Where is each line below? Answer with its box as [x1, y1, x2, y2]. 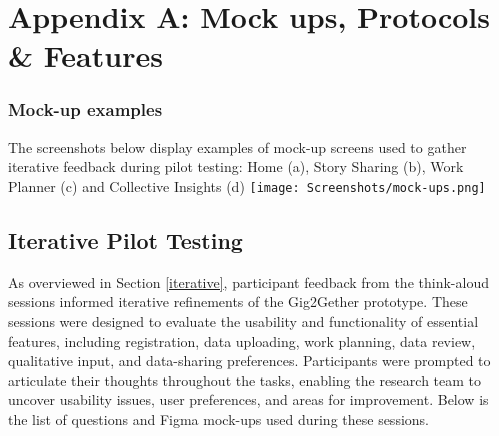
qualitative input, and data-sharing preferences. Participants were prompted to [8, 350, 491, 371]
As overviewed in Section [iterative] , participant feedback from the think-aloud [8, 271, 489, 292]
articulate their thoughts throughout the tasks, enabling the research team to [8, 369, 482, 390]
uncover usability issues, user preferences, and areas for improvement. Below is [8, 389, 489, 410]
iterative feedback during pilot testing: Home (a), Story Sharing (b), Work [8, 156, 464, 177]
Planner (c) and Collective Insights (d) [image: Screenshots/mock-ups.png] [8, 175, 486, 196]
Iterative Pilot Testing [8, 225, 243, 256]
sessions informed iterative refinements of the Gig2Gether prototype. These [8, 291, 468, 312]
